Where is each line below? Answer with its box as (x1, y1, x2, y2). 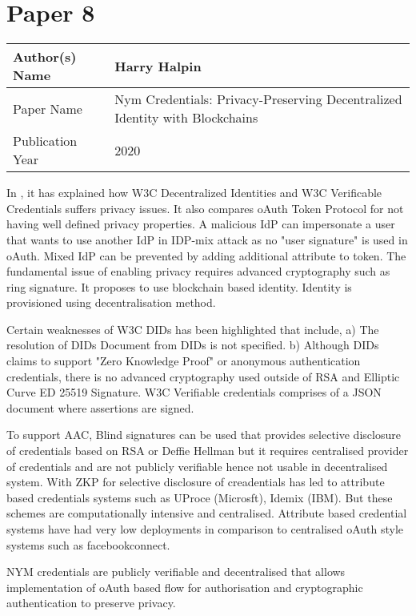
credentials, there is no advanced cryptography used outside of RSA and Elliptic (6, 368, 400, 384)
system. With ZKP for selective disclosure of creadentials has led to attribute (6, 473, 385, 490)
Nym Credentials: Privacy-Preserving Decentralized (114, 90, 402, 109)
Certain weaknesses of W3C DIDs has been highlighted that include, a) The (6, 320, 379, 337)
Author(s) (13, 47, 77, 66)
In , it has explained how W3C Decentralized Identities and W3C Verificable (6, 184, 382, 201)
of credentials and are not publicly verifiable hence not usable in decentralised (6, 457, 388, 474)
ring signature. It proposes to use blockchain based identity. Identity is (6, 278, 352, 295)
